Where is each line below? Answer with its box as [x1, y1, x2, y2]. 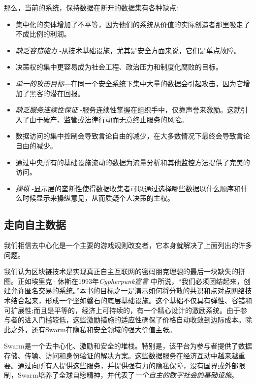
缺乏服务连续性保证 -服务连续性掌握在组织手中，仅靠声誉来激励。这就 [15, 104, 241, 115]
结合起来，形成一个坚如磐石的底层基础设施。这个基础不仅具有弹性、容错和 [10, 295, 252, 306]
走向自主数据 [4, 217, 66, 232]
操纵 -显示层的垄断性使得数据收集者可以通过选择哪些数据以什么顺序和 [15, 183, 241, 193]
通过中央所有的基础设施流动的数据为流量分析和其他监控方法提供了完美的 [15, 157, 250, 167]
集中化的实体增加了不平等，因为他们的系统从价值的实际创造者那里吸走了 [15, 19, 250, 29]
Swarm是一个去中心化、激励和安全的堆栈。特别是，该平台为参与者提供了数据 [4, 341, 252, 351]
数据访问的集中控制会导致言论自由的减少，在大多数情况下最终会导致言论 [15, 131, 250, 141]
